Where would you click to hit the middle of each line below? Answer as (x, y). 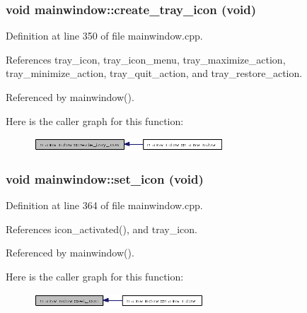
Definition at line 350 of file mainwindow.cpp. (104, 36)
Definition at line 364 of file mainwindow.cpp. (104, 205)
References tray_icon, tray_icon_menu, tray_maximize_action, (146, 59)
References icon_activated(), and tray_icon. (102, 229)
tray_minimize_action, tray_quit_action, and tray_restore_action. (154, 73)
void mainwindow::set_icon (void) (105, 178)
